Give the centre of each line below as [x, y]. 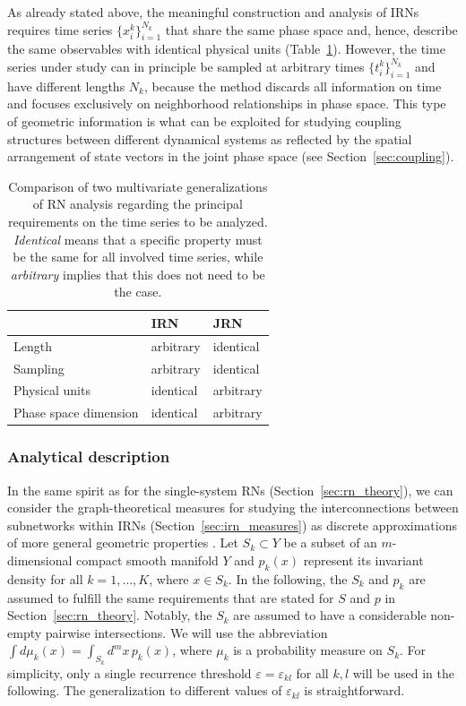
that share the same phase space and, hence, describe [311, 29]
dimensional [40, 560]
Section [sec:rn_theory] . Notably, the [110, 615]
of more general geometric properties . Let [123, 542]
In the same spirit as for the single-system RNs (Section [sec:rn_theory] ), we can [230, 490]
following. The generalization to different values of [145, 690]
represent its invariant [363, 560]
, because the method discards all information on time [293, 86]
